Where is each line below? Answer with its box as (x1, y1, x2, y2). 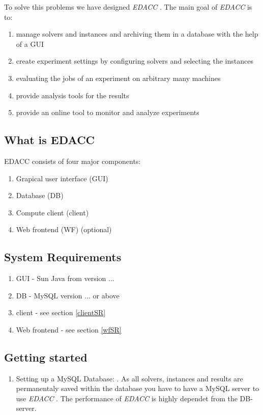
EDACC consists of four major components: (4, 155, 141, 166)
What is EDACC (4, 132, 95, 148)
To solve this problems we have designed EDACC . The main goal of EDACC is (4, 2, 252, 12)
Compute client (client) (16, 207, 89, 217)
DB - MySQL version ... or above (16, 290, 120, 300)
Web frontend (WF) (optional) (16, 224, 112, 235)
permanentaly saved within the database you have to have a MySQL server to (16, 383, 259, 394)
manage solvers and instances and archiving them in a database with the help (16, 29, 258, 39)
